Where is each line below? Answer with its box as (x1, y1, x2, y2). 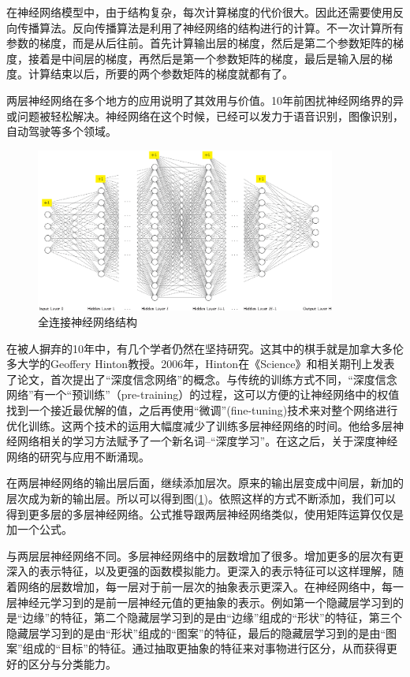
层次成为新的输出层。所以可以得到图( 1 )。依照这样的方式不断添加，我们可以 (6, 489, 396, 506)
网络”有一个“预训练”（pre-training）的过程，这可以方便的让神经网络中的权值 (6, 386, 400, 403)
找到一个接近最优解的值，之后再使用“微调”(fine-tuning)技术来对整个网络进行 (6, 401, 398, 418)
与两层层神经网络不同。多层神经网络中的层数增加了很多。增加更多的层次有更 (6, 547, 404, 564)
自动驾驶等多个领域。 (6, 123, 117, 139)
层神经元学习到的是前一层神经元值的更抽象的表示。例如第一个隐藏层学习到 (6, 593, 393, 610)
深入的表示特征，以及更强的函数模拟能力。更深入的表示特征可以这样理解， (6, 563, 393, 579)
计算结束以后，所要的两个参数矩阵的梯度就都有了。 (28, 65, 293, 82)
